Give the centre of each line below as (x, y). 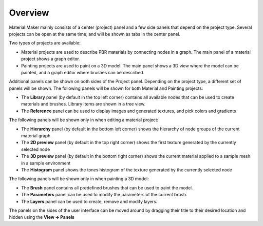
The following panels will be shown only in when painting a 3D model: (79, 179)
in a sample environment (46, 163)
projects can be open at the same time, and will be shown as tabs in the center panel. (95, 34)
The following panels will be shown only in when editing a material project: (84, 120)
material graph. (37, 136)
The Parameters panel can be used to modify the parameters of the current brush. (104, 195)
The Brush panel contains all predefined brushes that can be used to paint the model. (107, 187)
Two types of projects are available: (45, 43)
